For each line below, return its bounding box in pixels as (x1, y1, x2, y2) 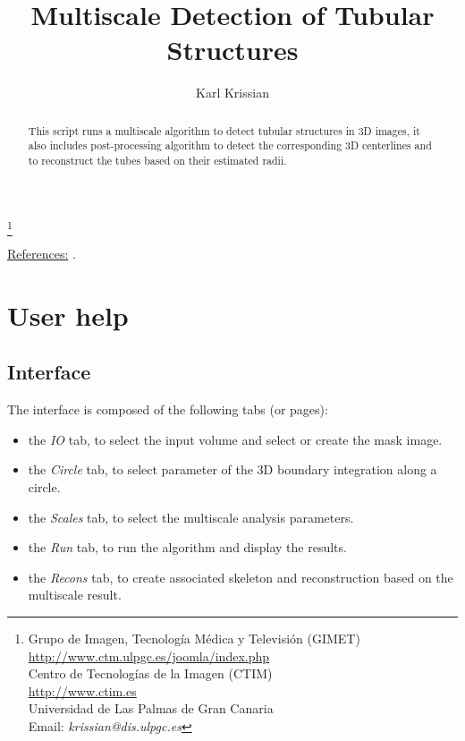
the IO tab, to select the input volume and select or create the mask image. (28, 430, 443, 448)
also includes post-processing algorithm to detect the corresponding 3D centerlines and (28, 138, 432, 153)
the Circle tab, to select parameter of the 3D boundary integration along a (28, 460, 437, 479)
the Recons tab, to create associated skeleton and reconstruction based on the (28, 567, 453, 586)
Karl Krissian (196, 83, 269, 102)
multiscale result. (28, 585, 122, 604)
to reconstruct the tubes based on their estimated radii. (28, 153, 287, 168)
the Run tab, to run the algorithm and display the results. (28, 538, 347, 557)
